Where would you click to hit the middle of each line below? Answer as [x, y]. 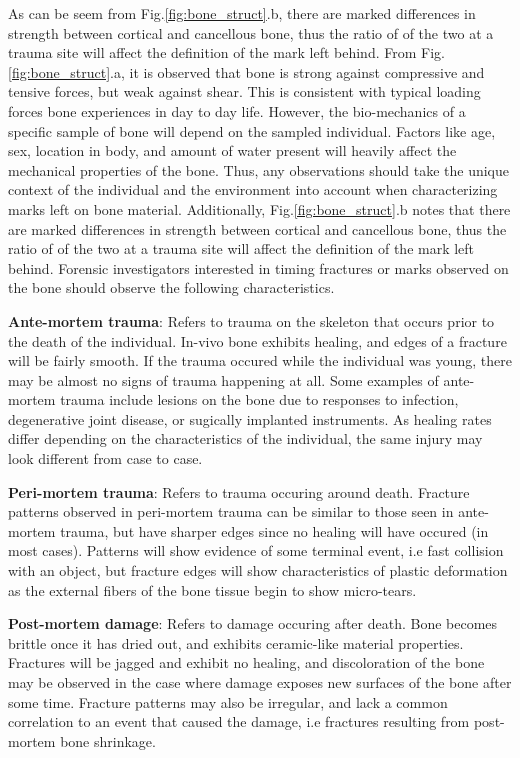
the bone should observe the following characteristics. [171, 287]
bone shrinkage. [108, 740]
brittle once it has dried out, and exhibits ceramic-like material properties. [236, 642]
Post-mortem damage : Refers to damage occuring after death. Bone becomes [253, 623]
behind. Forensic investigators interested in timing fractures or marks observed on [258, 267]
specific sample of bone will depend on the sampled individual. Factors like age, [252, 130]
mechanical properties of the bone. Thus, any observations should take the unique [259, 169]
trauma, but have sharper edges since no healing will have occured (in [274, 530]
